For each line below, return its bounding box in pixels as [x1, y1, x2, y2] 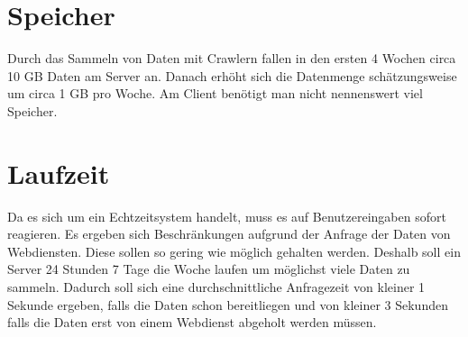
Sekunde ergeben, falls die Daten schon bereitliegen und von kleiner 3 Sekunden [7, 295, 448, 314]
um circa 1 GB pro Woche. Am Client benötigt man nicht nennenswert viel [7, 84, 423, 103]
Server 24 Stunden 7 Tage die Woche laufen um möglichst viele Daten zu [7, 260, 410, 278]
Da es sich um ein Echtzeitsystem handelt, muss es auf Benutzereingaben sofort [7, 206, 446, 225]
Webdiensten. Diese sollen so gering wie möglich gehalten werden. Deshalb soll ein [7, 241, 461, 260]
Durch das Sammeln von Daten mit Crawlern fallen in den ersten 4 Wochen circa [7, 49, 456, 68]
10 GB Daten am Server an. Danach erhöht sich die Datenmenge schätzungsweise [7, 66, 457, 85]
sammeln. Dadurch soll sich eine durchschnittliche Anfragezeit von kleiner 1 [7, 278, 426, 296]
